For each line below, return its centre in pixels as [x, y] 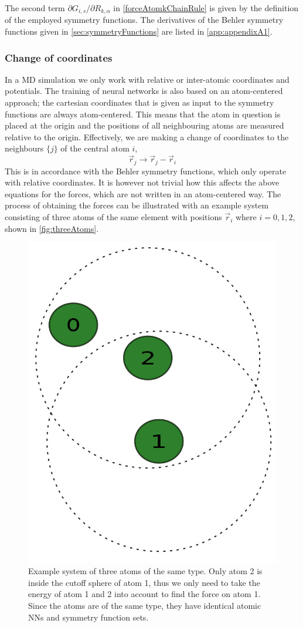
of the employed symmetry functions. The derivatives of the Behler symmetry [144, 20]
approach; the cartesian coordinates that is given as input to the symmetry [139, 102]
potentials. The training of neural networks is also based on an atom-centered [144, 91]
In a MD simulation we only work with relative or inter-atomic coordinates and [147, 79]
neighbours [24, 148]
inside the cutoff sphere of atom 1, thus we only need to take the [144, 582]
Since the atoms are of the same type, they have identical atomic [145, 606]
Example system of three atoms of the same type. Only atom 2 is [145, 571]
